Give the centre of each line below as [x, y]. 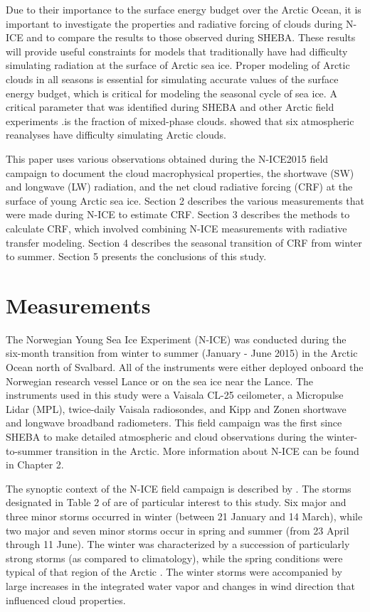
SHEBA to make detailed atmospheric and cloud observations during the [165, 436]
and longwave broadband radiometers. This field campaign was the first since [174, 423]
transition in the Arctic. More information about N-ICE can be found [207, 450]
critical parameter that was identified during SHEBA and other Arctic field [170, 107]
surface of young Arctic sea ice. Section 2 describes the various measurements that [185, 200]
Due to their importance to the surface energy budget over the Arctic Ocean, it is [184, 9]
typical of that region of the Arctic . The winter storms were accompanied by [174, 572]
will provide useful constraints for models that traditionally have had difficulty [177, 51]
